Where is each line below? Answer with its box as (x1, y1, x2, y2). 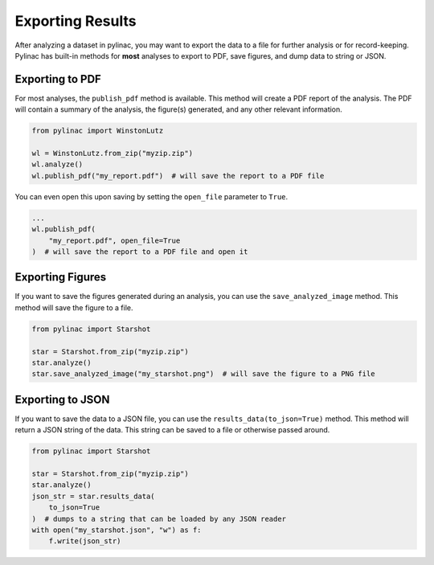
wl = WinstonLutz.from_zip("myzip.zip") (31, 149, 193, 158)
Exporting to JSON (14, 392, 110, 406)
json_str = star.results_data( (31, 491, 156, 501)
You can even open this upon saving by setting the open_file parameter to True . (14, 191, 289, 201)
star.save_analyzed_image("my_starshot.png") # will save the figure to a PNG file (31, 370, 375, 379)
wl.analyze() (31, 160, 84, 169)
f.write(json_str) (48, 537, 121, 546)
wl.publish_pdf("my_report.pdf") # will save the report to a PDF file (31, 171, 325, 180)
